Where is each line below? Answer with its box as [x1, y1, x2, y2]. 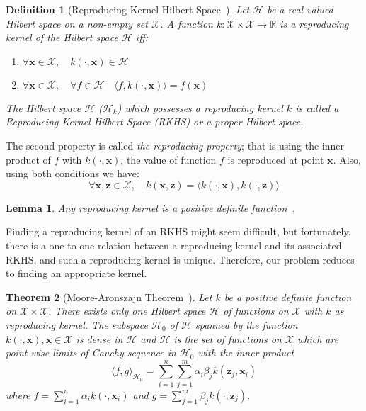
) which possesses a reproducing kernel [117, 100, 283, 115]
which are [297, 331, 339, 346]
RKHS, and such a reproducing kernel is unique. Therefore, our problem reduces [6, 252, 355, 266]
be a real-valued [267, 2, 333, 16]
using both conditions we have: [6, 166, 139, 181]
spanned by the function [195, 317, 298, 332]
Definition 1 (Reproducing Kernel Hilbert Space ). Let [6, 2, 250, 16]
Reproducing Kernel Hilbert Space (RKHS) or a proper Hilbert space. [6, 114, 304, 129]
